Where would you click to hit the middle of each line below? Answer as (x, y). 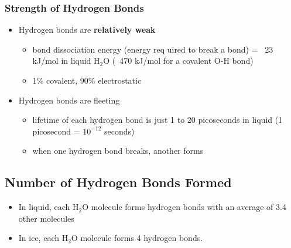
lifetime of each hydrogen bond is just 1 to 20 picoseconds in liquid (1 (158, 120)
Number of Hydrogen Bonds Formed (118, 182)
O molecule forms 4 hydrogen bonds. (137, 238)
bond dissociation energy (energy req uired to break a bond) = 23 (153, 49)
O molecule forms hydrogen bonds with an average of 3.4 (184, 207)
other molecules (46, 218)
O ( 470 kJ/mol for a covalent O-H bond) (178, 61)
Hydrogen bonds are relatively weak (87, 30)
